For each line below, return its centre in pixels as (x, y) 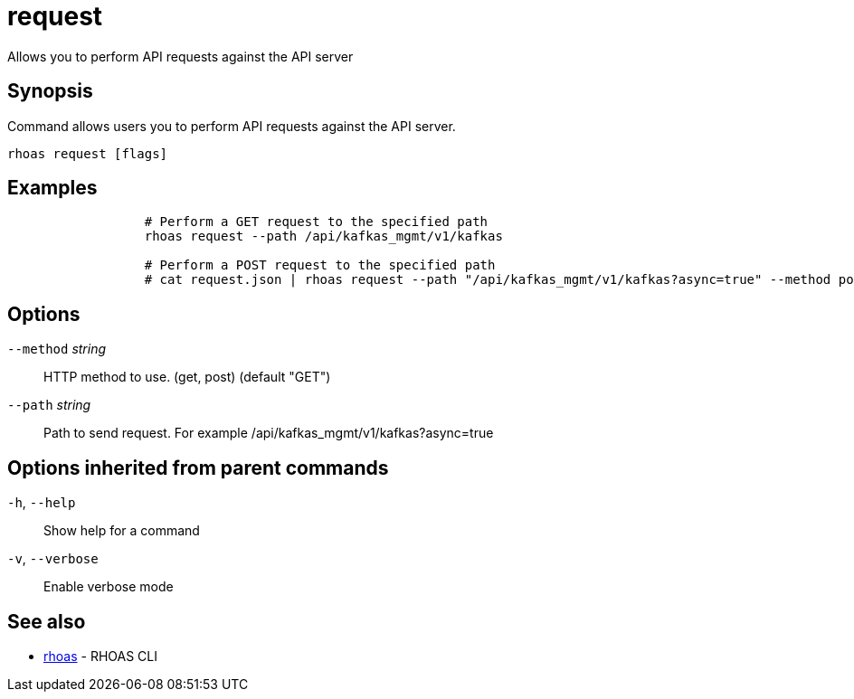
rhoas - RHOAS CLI (100, 656)
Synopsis (50, 91)
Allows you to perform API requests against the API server (180, 56)
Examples (52, 188)
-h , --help (42, 503)
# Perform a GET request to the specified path (316, 222)
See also (47, 621)
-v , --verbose (53, 559)
